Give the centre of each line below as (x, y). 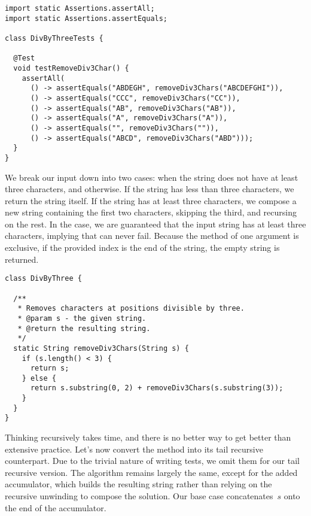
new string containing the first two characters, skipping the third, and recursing (151, 212)
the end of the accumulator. (56, 507)
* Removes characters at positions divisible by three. (131, 309)
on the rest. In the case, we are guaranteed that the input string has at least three (155, 224)
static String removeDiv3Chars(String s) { (101, 348)
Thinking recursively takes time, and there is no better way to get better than (148, 437)
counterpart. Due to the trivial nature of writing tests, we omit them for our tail (152, 461)
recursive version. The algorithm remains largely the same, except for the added (151, 472)
